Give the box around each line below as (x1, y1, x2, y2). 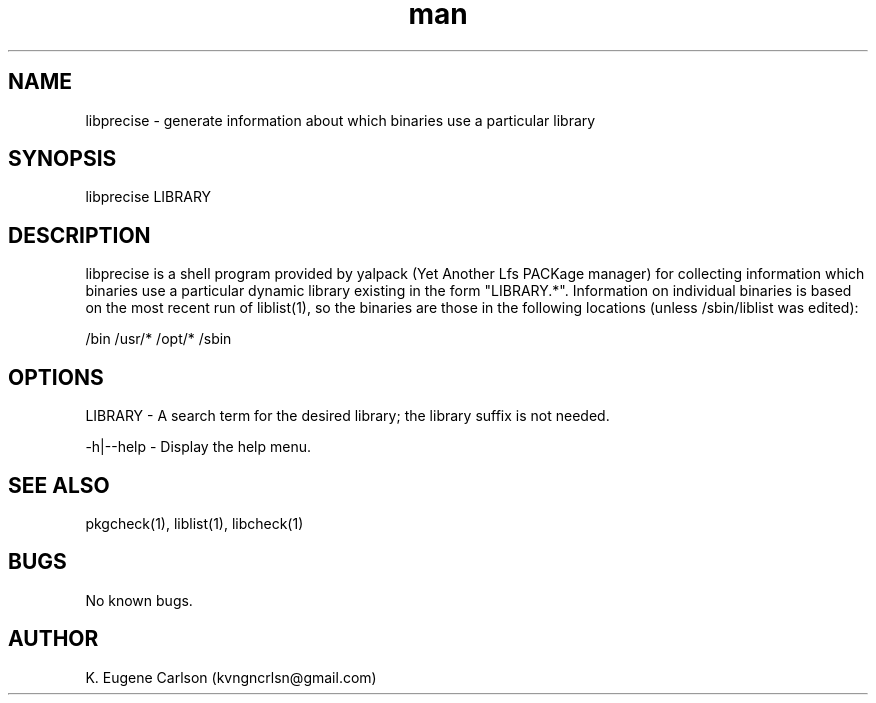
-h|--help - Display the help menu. (85, 438, 311, 456)
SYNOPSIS (8, 146, 117, 172)
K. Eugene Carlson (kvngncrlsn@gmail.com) (85, 668, 377, 686)
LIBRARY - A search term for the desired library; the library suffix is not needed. (85, 407, 610, 425)
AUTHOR (8, 626, 99, 652)
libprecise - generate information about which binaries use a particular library (85, 111, 596, 129)
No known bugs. (85, 591, 193, 609)
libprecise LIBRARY (85, 188, 212, 206)
